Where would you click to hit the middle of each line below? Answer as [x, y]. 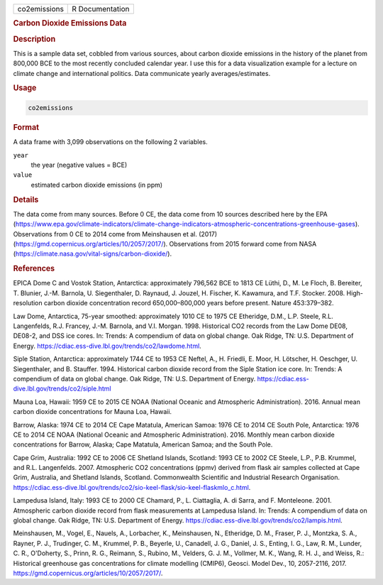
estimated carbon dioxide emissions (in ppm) [97, 185]
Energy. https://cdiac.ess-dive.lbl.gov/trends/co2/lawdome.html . [107, 346]
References [34, 268]
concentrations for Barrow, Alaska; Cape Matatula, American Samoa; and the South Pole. [143, 444]
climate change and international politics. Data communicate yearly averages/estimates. [142, 73]
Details [26, 199]
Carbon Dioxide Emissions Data [70, 23]
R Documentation [101, 9]
